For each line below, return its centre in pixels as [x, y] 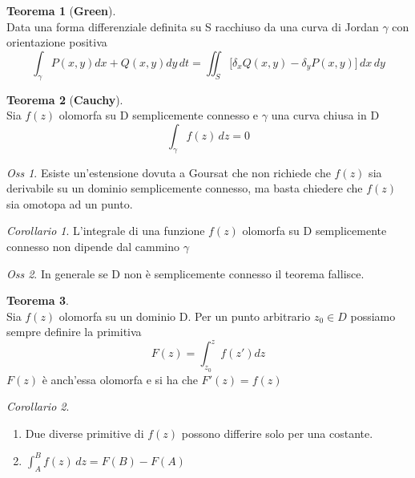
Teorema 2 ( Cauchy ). [65, 99]
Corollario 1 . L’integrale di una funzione [106, 231]
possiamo [373, 316]
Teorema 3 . [38, 300]
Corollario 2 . [38, 406]
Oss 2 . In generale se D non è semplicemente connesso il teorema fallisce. [185, 273]
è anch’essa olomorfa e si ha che [120, 379]
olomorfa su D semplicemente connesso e [159, 115]
